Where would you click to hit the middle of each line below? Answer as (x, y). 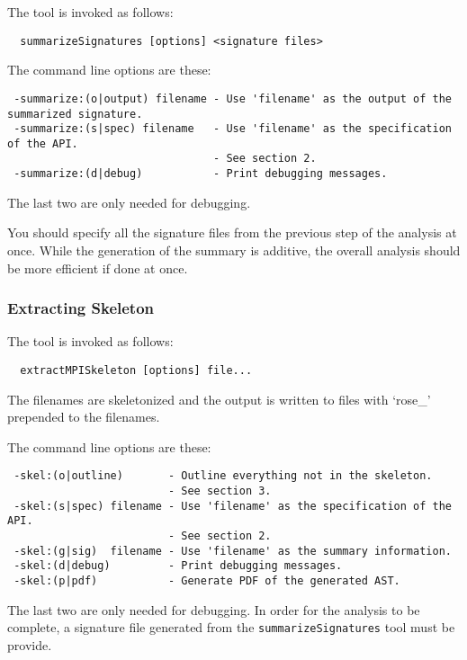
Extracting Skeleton (81, 308)
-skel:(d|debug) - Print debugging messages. (178, 566)
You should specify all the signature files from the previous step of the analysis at (232, 232)
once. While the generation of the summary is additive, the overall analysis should (234, 250)
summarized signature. (75, 114)
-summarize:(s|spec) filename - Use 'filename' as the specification (233, 129)
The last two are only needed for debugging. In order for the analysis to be (214, 609)
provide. (30, 644)
